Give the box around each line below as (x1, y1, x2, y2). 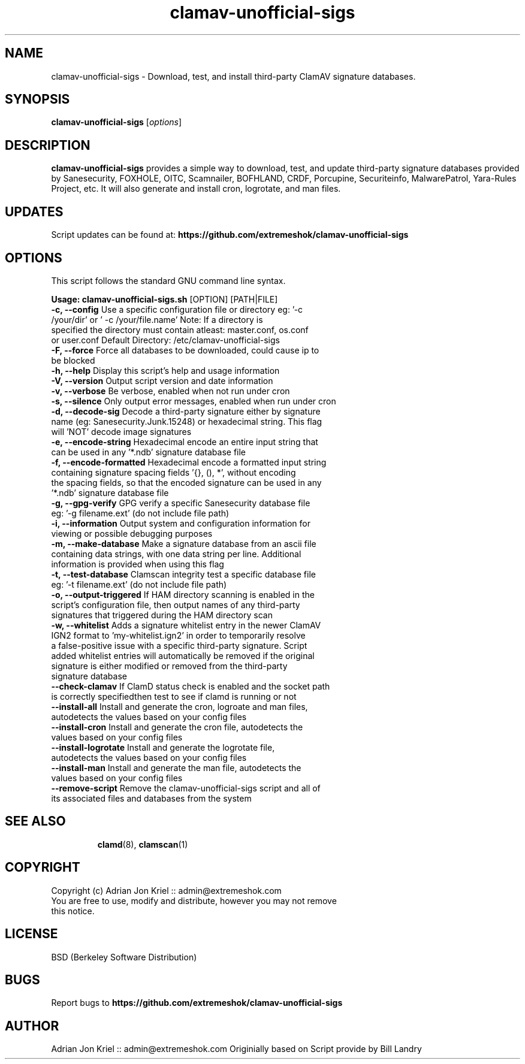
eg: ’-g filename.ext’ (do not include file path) (51, 507, 230, 518)
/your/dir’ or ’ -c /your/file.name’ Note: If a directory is (51, 314, 263, 325)
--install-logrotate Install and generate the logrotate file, (51, 742, 275, 752)
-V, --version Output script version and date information (51, 375, 273, 386)
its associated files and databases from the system (51, 793, 252, 803)
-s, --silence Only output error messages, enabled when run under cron (51, 395, 336, 406)
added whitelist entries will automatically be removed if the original (51, 650, 315, 661)
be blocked (51, 355, 95, 365)
